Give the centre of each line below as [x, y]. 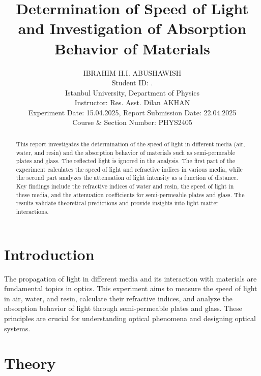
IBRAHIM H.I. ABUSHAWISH [132, 72]
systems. [17, 328]
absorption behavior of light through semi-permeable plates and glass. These [123, 308]
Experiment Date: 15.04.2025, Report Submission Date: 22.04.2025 [132, 112]
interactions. [32, 212]
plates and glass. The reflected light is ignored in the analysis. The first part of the [126, 161]
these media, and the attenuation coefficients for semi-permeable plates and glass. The [130, 194]
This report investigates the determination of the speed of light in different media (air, [130, 144]
